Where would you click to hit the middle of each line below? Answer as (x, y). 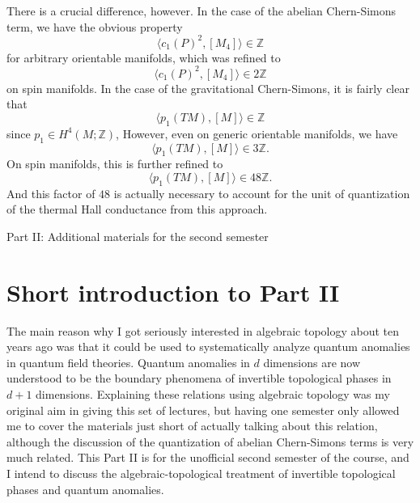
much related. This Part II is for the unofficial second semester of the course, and (208, 457)
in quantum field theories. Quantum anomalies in (128, 362)
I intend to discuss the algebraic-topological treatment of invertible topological (201, 473)
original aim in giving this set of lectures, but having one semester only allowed (203, 410)
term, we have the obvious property (95, 26)
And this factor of (51, 193)
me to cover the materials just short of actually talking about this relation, (192, 426)
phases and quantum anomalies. (85, 489)
